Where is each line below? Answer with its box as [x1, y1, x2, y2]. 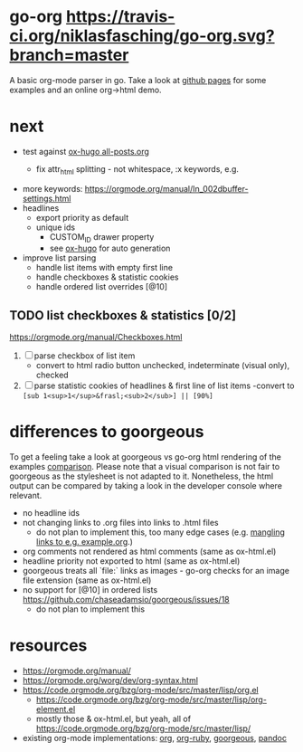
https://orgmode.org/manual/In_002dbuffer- [84, 183, 249, 194]
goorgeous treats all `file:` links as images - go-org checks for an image [22, 566, 289, 576]
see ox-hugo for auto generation [49, 243, 171, 254]
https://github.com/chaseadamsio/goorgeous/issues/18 [22, 595, 231, 605]
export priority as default [35, 212, 129, 223]
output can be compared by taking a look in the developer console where [9, 481, 283, 491]
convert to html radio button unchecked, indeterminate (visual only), [35, 360, 290, 371]
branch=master [9, 45, 129, 65]
